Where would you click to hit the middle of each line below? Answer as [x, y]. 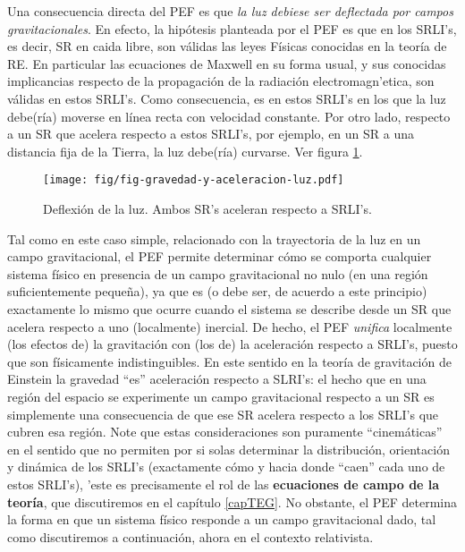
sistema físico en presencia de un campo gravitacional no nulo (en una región [218, 273]
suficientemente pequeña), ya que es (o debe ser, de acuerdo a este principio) [217, 291]
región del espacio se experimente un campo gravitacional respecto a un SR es [221, 396]
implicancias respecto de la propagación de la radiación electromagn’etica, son [221, 81]
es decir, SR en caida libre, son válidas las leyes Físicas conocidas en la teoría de [227, 46]
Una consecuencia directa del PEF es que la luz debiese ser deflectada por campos [230, 11]
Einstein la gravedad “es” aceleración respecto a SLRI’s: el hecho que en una [217, 379]
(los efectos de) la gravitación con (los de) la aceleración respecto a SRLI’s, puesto [232, 344]
